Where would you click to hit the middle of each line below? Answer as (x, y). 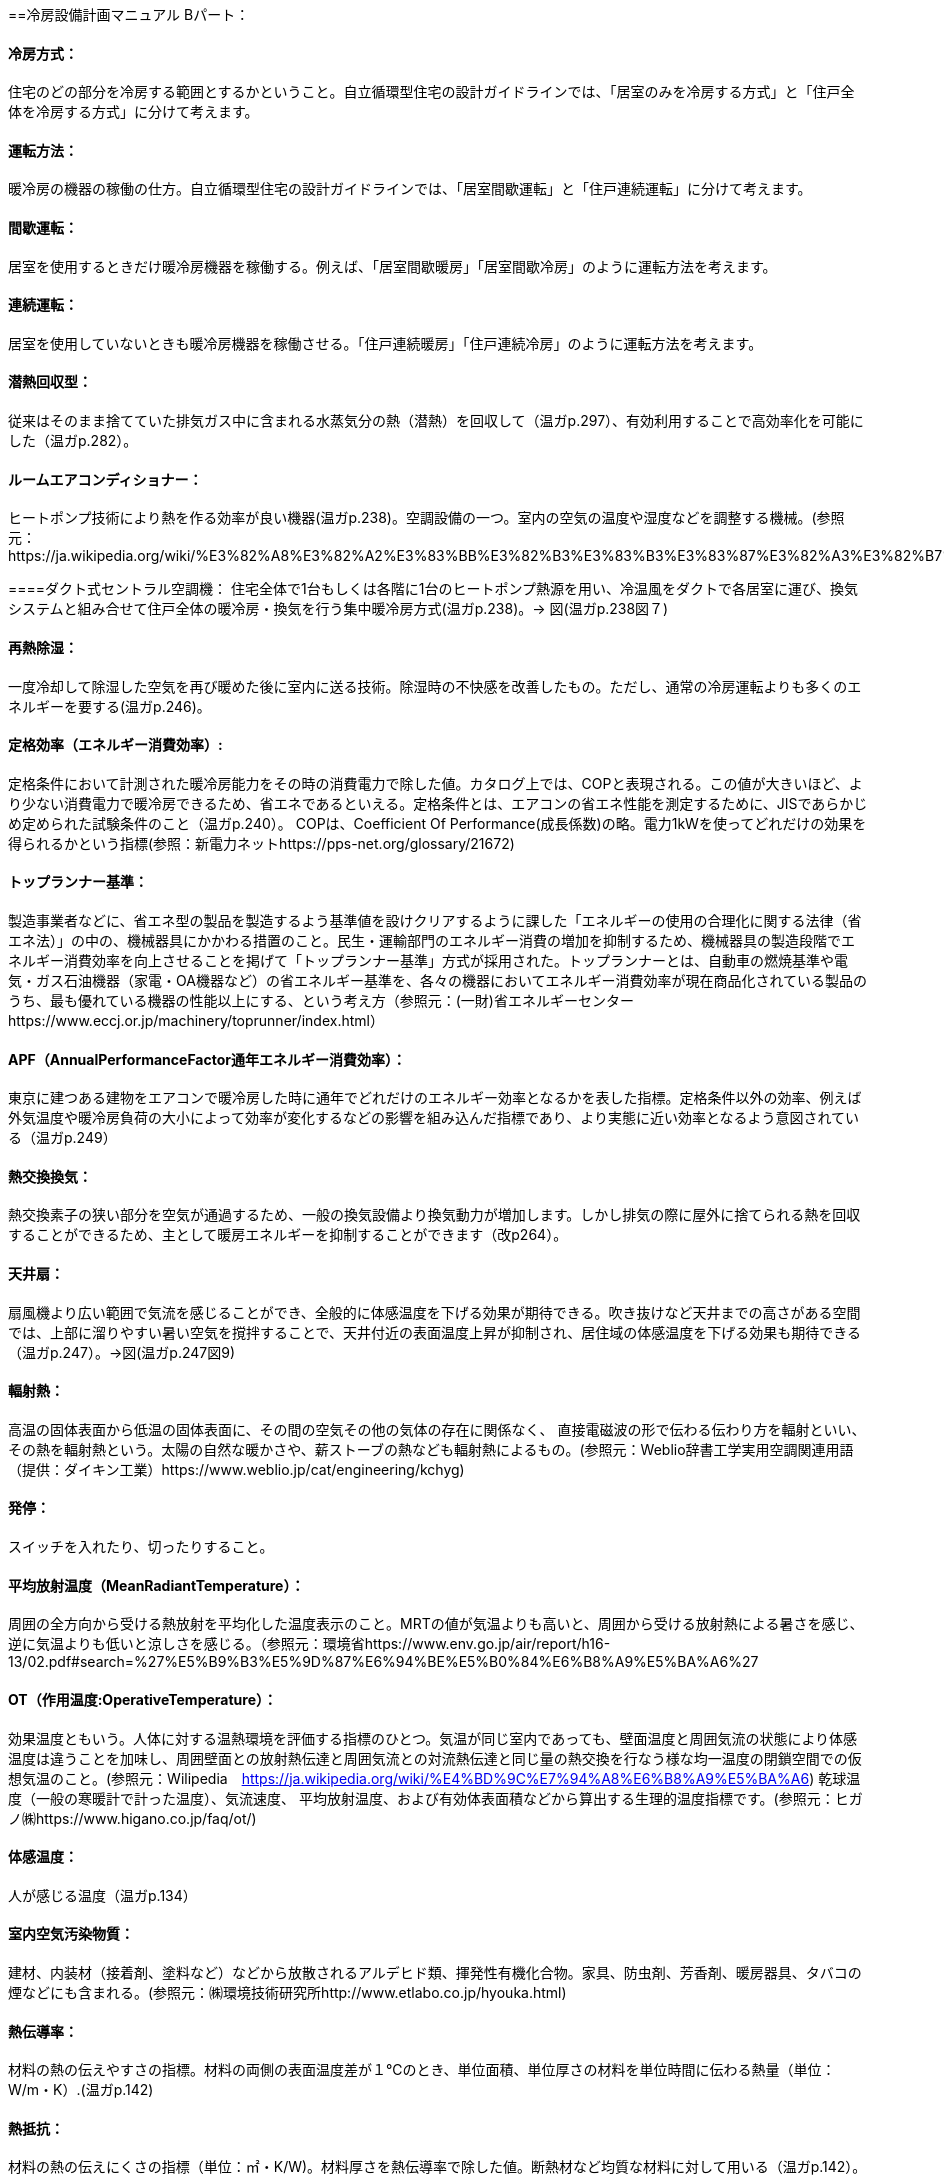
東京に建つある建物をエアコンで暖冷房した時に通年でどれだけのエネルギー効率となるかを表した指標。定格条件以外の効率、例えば (435, 1098)
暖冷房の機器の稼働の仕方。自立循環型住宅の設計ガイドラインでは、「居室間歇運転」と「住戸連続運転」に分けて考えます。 (410, 189)
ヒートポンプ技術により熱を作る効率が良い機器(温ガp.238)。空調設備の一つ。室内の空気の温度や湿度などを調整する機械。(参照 (426, 518)
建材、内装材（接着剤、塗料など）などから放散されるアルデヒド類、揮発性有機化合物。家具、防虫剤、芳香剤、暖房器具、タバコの (435, 1972)
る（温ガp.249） (62, 1138)
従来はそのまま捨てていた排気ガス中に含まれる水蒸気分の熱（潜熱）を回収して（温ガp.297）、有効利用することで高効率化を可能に (436, 421)
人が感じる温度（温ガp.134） (102, 1895)
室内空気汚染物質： (71, 1934)
